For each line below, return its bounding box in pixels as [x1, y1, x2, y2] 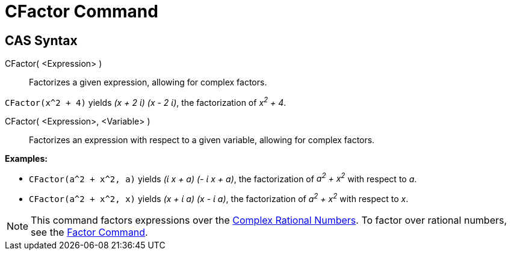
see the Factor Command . [31, 226, 148, 239]
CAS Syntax [5, 32, 78, 48]
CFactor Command [5, 1, 158, 22]
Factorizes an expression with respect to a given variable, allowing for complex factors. [29, 134, 375, 145]
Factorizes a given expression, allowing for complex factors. [29, 77, 267, 88]
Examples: [5, 153, 48, 164]
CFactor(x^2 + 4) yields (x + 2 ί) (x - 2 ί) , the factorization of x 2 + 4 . [5, 96, 286, 108]
